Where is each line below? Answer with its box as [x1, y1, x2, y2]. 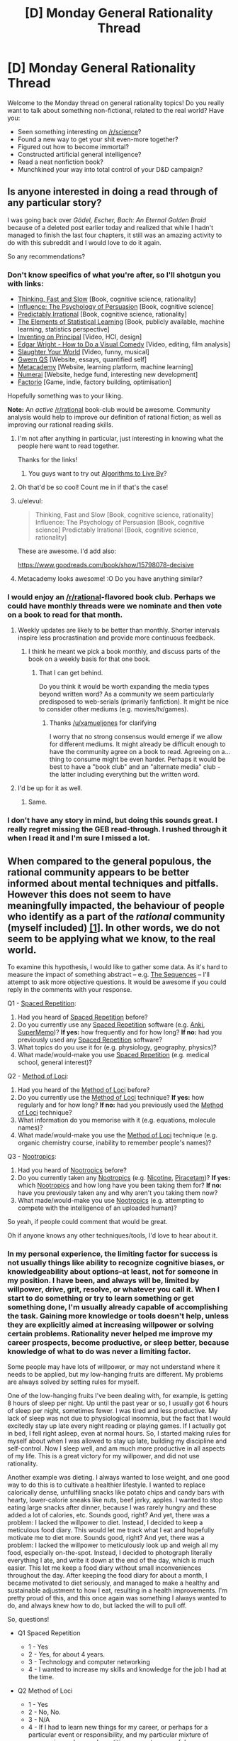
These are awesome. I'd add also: [17, 547, 117, 555]
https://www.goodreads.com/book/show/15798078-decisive [17, 561, 195, 569]
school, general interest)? [17, 1058, 92, 1066]
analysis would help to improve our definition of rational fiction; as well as [7, 413, 222, 422]
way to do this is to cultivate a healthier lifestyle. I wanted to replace [7, 1480, 205, 1489]
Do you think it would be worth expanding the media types [38, 682, 210, 691]
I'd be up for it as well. [17, 784, 83, 792]
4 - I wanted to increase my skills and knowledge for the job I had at [28, 1665, 227, 1674]
